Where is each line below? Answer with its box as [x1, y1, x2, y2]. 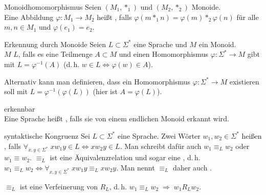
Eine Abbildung [4, 11, 54, 22]
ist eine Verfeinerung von [19, 181, 98, 191]
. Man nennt [116, 162, 155, 172]
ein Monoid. [198, 38, 236, 49]
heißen [241, 130, 262, 141]
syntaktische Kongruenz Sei [4, 130, 90, 141]
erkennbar [4, 103, 35, 114]
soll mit [4, 86, 28, 97]
